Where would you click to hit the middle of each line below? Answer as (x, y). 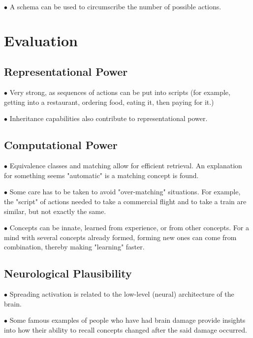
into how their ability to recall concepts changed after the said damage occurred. (126, 329)
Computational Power (61, 145)
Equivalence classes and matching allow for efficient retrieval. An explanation (126, 166)
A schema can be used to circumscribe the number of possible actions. (115, 6)
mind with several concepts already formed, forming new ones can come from (120, 237)
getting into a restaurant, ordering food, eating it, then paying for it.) (109, 102)
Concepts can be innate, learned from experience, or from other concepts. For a (129, 228)
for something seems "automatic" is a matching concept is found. (101, 175)
